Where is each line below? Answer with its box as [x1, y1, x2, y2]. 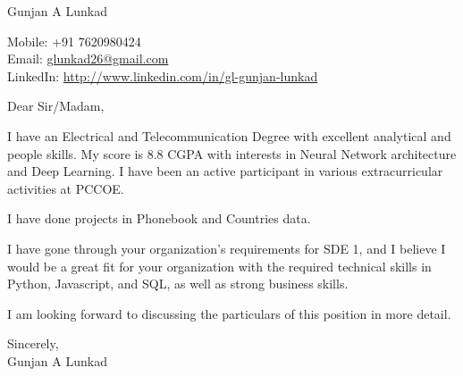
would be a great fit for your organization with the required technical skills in [7, 256, 432, 275]
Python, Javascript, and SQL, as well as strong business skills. [7, 274, 349, 293]
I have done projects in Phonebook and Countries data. [7, 209, 311, 228]
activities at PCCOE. [7, 179, 124, 197]
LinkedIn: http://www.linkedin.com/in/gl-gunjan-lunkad [7, 66, 318, 85]
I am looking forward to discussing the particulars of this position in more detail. [7, 304, 451, 322]
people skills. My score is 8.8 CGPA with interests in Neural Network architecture [7, 144, 457, 163]
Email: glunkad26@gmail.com [7, 49, 169, 68]
